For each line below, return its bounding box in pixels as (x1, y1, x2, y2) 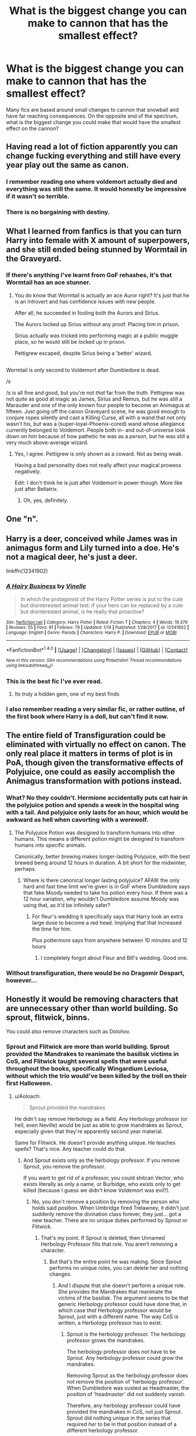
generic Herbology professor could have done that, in (58, 1300, 187, 1307)
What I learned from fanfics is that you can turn (6, 226, 182, 236)
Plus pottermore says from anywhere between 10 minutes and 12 (32, 936, 188, 943)
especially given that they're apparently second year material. (14, 1127, 163, 1134)
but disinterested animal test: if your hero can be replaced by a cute (20, 601, 184, 608)
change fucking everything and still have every (6, 151, 181, 161)
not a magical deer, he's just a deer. (6, 552, 138, 562)
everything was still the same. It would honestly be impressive (6, 185, 187, 193)
